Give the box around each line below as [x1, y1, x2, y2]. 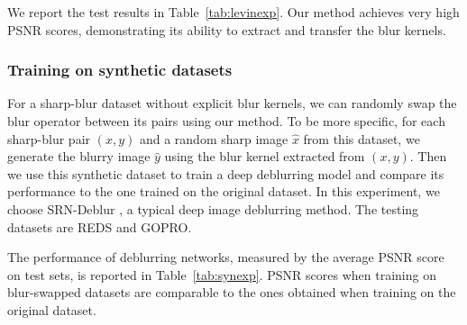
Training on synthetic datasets [7, 59, 233, 81]
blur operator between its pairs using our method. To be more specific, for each [7, 112, 445, 130]
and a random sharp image [139, 129, 288, 148]
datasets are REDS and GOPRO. [7, 217, 192, 236]
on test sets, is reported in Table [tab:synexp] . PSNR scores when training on [7, 265, 436, 284]
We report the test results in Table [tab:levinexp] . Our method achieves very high [7, 3, 460, 21]
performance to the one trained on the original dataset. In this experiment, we [7, 182, 440, 201]
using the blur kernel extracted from [164, 147, 365, 166]
